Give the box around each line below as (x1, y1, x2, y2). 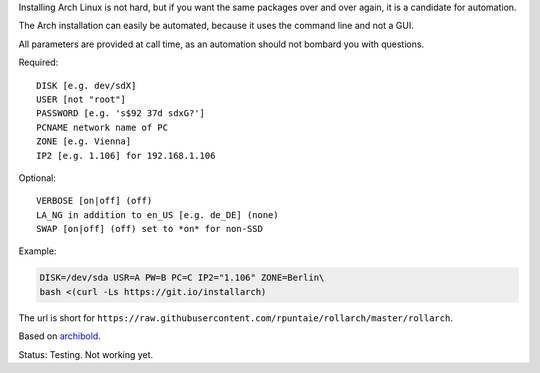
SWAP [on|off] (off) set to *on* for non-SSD (36, 223, 264, 235)
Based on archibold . (18, 330, 102, 342)
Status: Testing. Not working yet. (18, 348, 154, 360)
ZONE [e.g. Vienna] (36, 136, 132, 147)
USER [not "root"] (36, 93, 127, 105)
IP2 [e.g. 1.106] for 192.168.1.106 (36, 150, 216, 161)
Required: (18, 56, 59, 69)
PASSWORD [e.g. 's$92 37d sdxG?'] (36, 108, 205, 119)
